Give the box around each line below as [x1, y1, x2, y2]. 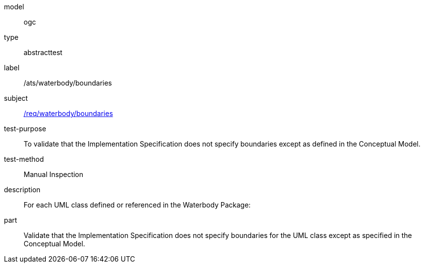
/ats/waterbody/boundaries [24, 79, 112, 87]
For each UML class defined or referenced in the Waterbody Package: [24, 201, 251, 209]
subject [4, 94, 28, 102]
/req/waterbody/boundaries [24, 109, 113, 118]
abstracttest [24, 48, 63, 57]
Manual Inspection [24, 170, 84, 178]
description [4, 185, 41, 194]
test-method [4, 155, 44, 163]
